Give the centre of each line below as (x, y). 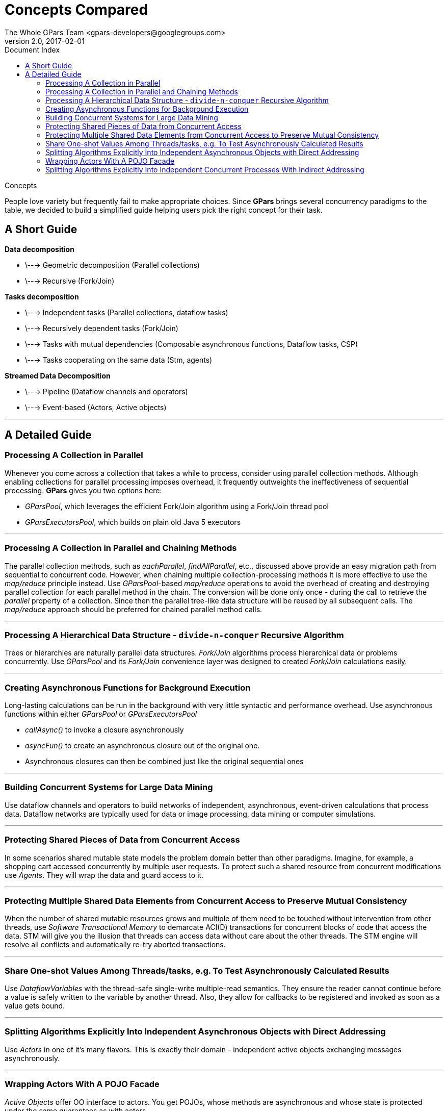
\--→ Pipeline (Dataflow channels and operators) (107, 391)
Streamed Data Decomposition (58, 375)
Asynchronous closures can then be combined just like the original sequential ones (164, 762)
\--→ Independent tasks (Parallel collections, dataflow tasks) (127, 312)
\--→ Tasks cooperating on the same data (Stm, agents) (119, 360)
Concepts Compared (76, 10)
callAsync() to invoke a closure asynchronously (104, 730)
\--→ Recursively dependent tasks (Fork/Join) (102, 328)
